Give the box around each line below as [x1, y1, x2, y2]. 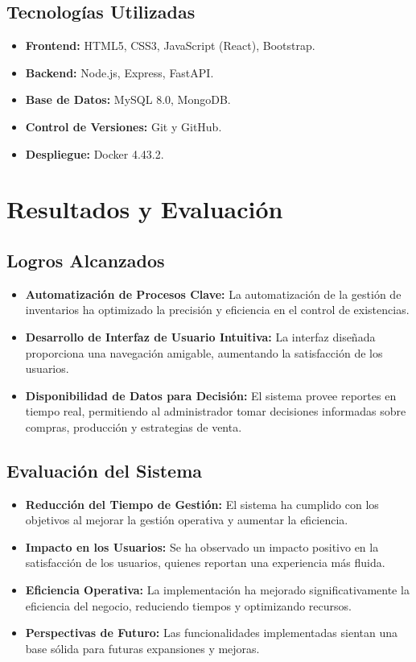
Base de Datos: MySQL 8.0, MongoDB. [25, 91, 231, 108]
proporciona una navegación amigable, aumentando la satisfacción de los [25, 344, 383, 361]
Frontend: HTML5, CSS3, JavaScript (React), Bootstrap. [25, 37, 315, 54]
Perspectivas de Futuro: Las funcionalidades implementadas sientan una [25, 624, 397, 641]
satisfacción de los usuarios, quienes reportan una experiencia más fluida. [25, 554, 385, 571]
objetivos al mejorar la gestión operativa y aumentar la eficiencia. [25, 511, 348, 528]
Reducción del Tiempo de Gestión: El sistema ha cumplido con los [25, 495, 379, 512]
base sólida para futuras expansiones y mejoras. [25, 639, 260, 656]
